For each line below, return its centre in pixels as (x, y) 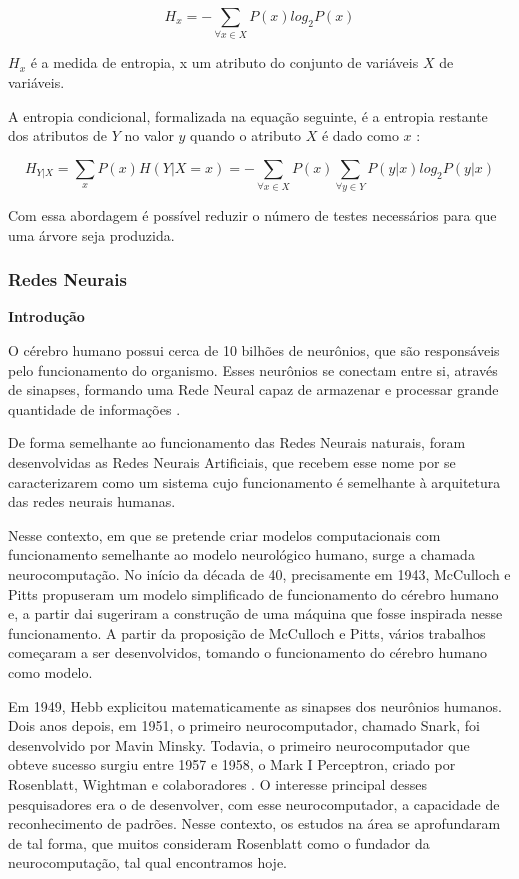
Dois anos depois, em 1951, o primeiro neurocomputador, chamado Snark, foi (244, 725)
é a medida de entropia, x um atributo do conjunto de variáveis (224, 62)
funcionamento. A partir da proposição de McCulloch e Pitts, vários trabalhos (247, 632)
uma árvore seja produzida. (91, 234)
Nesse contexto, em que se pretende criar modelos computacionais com (224, 534)
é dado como (360, 135)
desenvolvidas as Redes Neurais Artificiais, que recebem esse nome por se (232, 462)
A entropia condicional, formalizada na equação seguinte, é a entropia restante (248, 115)
